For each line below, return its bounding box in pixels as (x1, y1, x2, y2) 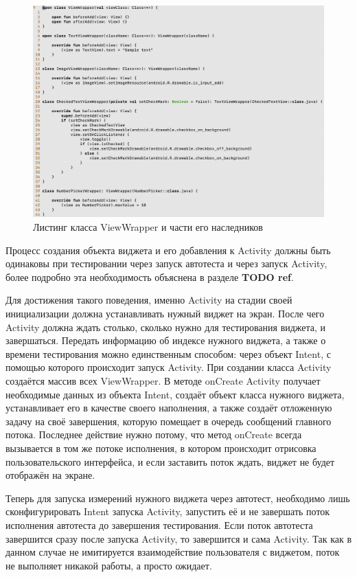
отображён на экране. (5, 468, 95, 482)
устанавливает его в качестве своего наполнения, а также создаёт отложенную (5, 400, 332, 415)
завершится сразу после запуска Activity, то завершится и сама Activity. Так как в (5, 531, 352, 545)
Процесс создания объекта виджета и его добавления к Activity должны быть (5, 242, 331, 257)
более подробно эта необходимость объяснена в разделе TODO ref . (5, 269, 294, 284)
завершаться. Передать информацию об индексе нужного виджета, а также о (5, 333, 326, 348)
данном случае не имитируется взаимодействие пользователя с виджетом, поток (5, 545, 340, 559)
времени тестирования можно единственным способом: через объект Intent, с (5, 346, 331, 361)
